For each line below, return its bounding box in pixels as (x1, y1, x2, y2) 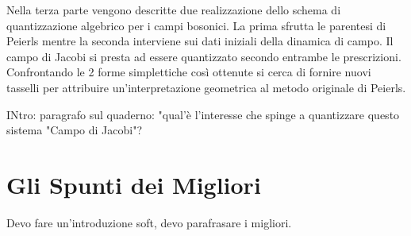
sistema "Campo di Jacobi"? (6, 122, 143, 138)
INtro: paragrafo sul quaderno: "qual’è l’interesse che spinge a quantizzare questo (6, 106, 400, 122)
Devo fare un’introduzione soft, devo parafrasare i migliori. (6, 214, 292, 230)
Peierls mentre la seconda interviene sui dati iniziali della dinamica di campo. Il (6, 33, 394, 49)
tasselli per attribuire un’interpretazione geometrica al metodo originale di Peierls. (6, 79, 406, 95)
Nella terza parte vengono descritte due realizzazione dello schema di (6, 2, 341, 17)
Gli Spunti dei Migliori (6, 168, 261, 200)
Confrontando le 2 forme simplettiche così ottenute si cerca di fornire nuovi (6, 64, 371, 80)
